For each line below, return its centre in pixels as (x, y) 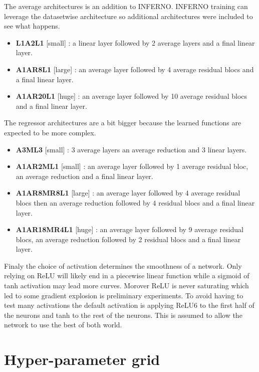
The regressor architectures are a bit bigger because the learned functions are (123, 123)
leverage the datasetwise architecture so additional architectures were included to (128, 16)
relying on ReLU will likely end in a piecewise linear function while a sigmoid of (127, 275)
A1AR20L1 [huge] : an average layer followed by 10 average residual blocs (132, 96)
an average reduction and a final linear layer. (84, 176)
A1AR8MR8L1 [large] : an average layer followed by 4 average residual (128, 193)
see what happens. (32, 26)
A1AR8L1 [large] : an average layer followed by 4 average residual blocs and (135, 69)
